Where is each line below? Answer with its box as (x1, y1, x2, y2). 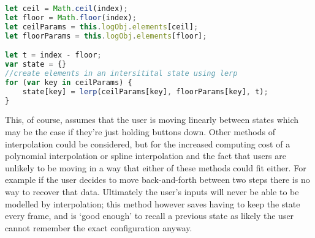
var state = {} (5, 60, 67, 69)
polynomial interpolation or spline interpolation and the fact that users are (5, 149, 286, 162)
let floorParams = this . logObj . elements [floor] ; (5, 31, 207, 40)
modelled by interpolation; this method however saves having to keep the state (5, 197, 300, 210)
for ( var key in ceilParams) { (5, 78, 132, 87)
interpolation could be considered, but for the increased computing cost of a (5, 137, 290, 150)
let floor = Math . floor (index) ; (5, 13, 137, 22)
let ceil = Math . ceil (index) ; (5, 4, 128, 13)
